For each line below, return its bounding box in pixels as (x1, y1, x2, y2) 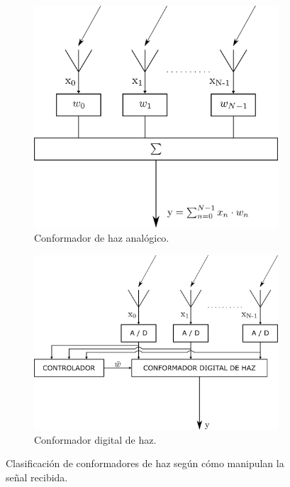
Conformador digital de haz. (34, 432, 157, 447)
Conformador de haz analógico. (34, 230, 169, 245)
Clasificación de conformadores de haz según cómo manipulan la (6, 456, 284, 471)
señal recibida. (6, 469, 68, 484)
